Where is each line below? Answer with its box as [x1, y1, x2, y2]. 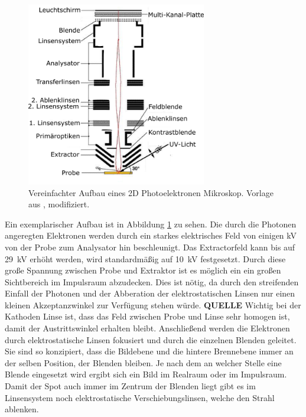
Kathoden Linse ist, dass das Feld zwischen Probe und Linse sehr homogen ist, [5, 310, 290, 322]
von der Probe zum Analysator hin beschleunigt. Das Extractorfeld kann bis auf [5, 240, 295, 253]
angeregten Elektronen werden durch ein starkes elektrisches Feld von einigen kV [5, 229, 297, 242]
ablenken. [5, 403, 39, 415]
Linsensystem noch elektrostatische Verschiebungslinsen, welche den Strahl [5, 391, 275, 403]
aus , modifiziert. [28, 198, 90, 210]
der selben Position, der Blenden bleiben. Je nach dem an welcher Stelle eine [5, 356, 282, 369]
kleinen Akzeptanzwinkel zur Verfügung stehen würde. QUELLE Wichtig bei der [5, 298, 301, 311]
